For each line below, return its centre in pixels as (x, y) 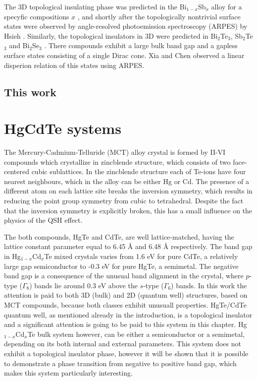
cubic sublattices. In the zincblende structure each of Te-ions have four (139, 171)
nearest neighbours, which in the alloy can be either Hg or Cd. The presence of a (127, 181)
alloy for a (227, 6)
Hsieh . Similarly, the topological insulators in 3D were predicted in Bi (111, 35)
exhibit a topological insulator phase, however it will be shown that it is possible (126, 353)
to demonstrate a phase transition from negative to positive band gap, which (120, 363)
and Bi (19, 45)
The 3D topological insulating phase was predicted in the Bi (95, 6)
